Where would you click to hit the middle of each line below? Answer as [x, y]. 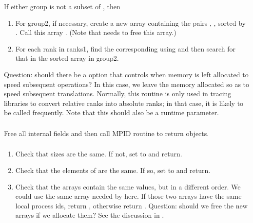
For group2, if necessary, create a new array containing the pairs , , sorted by [130, 23]
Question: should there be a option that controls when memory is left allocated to [126, 74]
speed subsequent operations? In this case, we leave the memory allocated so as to [127, 84]
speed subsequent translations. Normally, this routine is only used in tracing [118, 94]
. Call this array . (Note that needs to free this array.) [96, 32]
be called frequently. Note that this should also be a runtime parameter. [112, 112]
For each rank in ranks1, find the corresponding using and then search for [125, 48]
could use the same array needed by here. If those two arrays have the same [128, 196]
